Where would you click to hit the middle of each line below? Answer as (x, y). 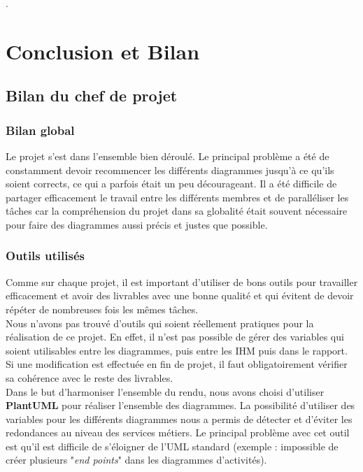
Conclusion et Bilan (103, 51)
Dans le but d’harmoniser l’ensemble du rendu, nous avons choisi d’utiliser (165, 391)
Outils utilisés (45, 256)
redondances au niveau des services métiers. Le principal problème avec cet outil (178, 432)
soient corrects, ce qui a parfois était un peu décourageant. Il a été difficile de (171, 184)
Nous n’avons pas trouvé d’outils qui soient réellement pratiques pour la (160, 323)
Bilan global (40, 130)
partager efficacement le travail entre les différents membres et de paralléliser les (177, 197)
